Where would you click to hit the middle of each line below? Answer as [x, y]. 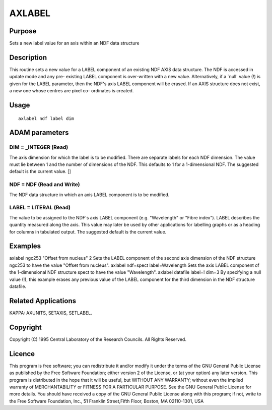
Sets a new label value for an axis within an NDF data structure [74, 43]
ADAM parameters [39, 133]
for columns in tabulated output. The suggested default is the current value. [88, 231]
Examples [25, 246]
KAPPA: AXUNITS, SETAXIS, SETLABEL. [51, 313]
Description [28, 57]
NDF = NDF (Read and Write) [45, 185]
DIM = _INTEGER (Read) [39, 147]
